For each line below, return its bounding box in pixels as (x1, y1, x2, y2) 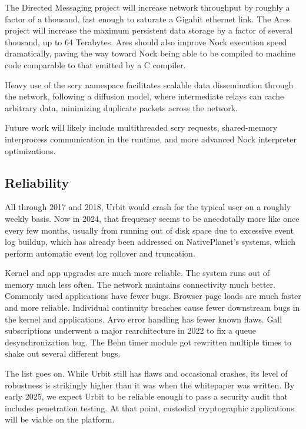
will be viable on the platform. (5, 413, 115, 425)
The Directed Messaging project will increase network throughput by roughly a (5, 1, 290, 13)
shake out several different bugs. (5, 347, 121, 360)
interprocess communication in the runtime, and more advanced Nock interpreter (5, 132, 297, 145)
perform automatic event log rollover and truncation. (5, 247, 195, 259)
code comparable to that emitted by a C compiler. (5, 58, 186, 71)
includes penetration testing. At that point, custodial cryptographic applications (5, 401, 294, 414)
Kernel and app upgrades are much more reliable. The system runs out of (5, 267, 270, 279)
